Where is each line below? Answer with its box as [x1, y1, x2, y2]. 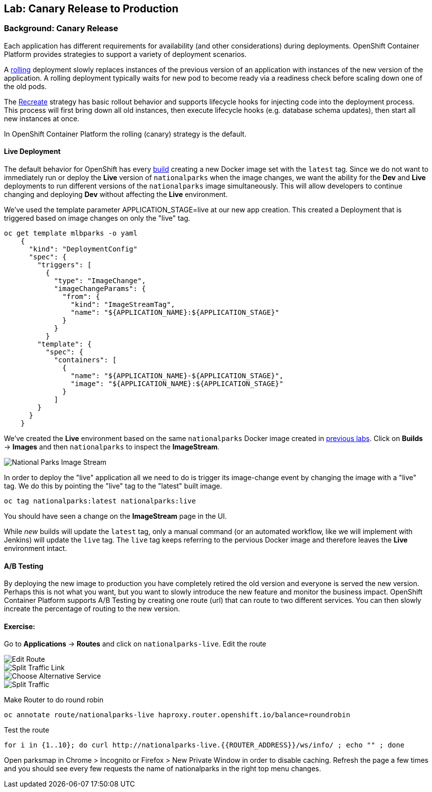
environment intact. [4, 544, 67, 553]
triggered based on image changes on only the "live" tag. [4, 214, 191, 223]
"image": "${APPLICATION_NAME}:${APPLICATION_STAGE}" [70, 380, 284, 388]
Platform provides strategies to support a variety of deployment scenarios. [4, 49, 247, 58]
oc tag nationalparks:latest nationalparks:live [4, 497, 196, 505]
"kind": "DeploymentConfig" [29, 245, 138, 253]
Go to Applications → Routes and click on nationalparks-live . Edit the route [4, 640, 267, 648]
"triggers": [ [37, 261, 92, 269]
